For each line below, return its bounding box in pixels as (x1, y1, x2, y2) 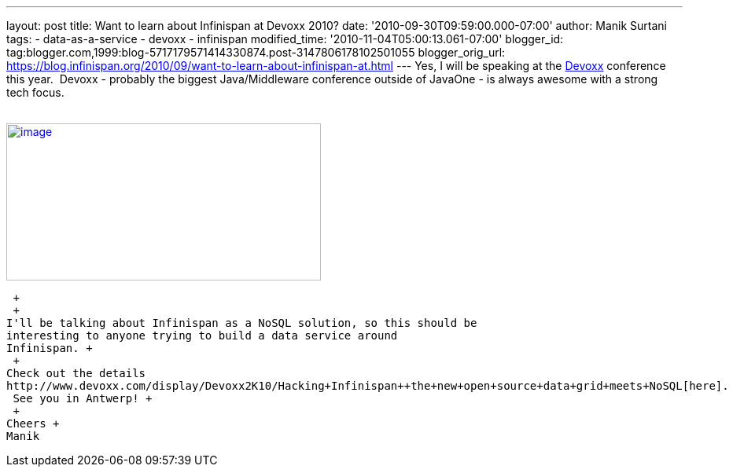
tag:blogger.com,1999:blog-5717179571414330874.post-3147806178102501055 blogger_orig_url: (6, 46, 506, 59)
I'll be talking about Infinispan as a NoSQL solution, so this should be (6, 317, 477, 329)
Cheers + (6, 417, 60, 430)
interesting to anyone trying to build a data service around (6, 329, 398, 342)
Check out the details (6, 367, 146, 379)
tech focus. (6, 86, 64, 99)
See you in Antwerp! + (13, 392, 153, 405)
